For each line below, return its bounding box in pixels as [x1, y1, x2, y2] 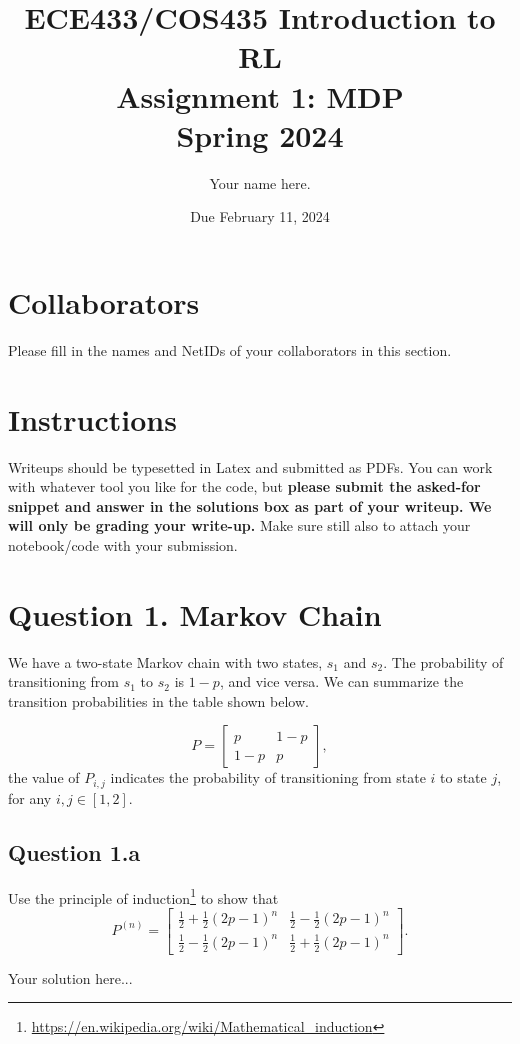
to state [440, 767, 487, 788]
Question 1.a [8, 836, 141, 867]
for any [8, 787, 52, 808]
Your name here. [209, 172, 311, 193]
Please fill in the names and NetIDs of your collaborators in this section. [8, 339, 452, 360]
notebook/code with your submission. [8, 534, 238, 555]
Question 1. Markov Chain [8, 593, 382, 634]
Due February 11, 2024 [190, 206, 330, 227]
